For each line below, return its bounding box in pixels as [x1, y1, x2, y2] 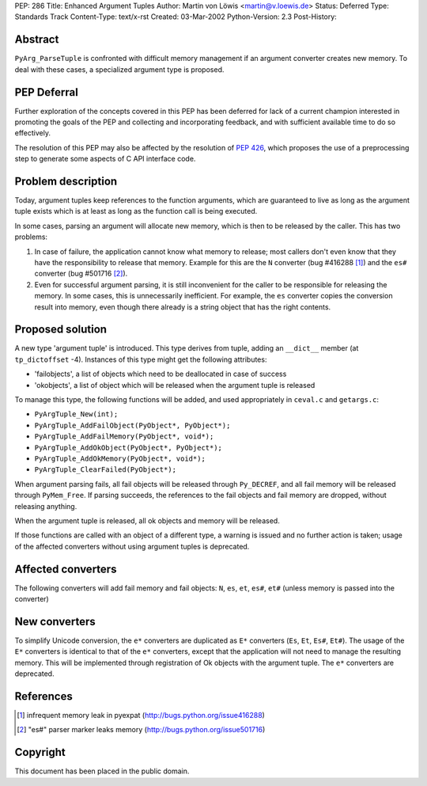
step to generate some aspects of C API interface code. [14, 154, 196, 164]
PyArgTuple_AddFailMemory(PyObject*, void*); [34, 432, 214, 441]
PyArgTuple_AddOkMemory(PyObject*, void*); [34, 454, 206, 463]
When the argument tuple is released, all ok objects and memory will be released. [14, 515, 280, 526]
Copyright [14, 746, 66, 759]
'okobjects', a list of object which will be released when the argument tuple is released [34, 380, 316, 389]
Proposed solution [14, 323, 107, 336]
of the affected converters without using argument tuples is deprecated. [14, 541, 250, 551]
